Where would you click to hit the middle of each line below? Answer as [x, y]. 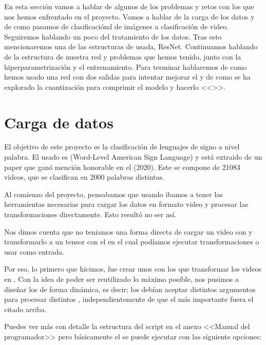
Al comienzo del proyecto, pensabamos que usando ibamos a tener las [113, 194]
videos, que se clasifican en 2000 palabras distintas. [84, 177]
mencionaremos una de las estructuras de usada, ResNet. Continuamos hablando [131, 46]
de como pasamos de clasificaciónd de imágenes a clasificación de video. [117, 26]
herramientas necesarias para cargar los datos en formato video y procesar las [126, 204]
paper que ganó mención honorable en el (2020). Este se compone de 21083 [122, 167]
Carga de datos [59, 122]
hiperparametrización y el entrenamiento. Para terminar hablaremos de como [126, 66]
